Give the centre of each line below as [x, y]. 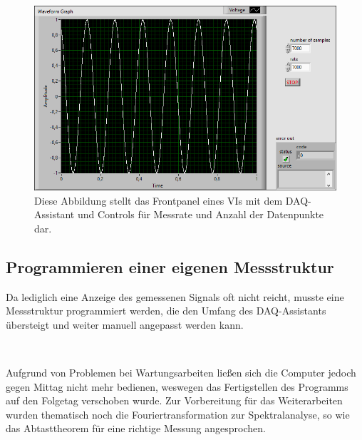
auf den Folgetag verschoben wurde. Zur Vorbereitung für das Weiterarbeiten [174, 400]
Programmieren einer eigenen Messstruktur [170, 266]
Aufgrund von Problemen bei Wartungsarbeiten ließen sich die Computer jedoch [181, 372]
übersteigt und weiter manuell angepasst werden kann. [125, 324]
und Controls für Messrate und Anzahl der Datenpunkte [201, 214]
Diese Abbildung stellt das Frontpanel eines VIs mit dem [159, 200]
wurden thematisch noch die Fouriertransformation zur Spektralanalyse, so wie [178, 414]
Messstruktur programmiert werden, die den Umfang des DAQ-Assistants [166, 311]
